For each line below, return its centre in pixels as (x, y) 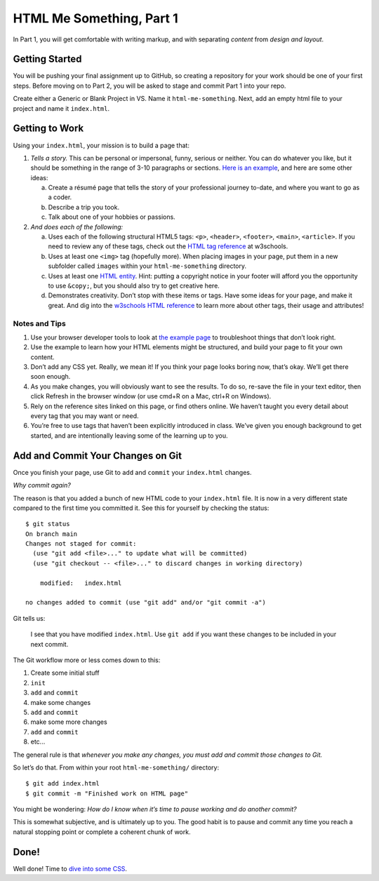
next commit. (49, 644)
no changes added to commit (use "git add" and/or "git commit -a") (146, 603)
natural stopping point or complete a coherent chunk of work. (102, 832)
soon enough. (51, 377)
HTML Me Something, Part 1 (95, 18)
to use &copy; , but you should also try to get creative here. (134, 285)
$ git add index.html (62, 784)
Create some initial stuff (65, 673)
